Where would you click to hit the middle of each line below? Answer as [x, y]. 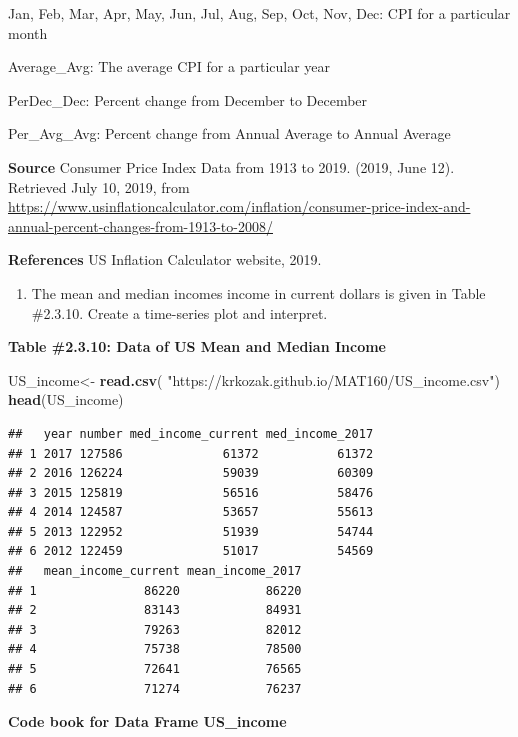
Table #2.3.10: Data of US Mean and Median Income [197, 346]
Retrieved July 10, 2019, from [99, 186]
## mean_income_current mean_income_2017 [155, 571]
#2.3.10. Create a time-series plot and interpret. [179, 312]
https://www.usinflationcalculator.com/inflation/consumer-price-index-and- [239, 206]
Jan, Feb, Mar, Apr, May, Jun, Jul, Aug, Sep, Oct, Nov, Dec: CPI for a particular [259, 13]
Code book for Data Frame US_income [147, 721]
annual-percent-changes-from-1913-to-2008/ [140, 225]
